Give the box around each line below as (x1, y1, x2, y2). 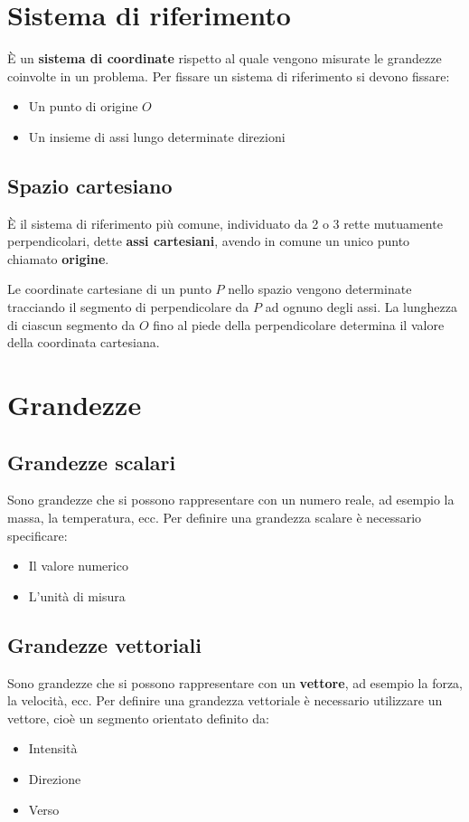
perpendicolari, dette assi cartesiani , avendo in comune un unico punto (7, 231, 410, 250)
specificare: (7, 525, 68, 544)
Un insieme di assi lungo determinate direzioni (28, 127, 286, 146)
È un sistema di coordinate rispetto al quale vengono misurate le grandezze (7, 49, 442, 68)
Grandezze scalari (7, 448, 176, 476)
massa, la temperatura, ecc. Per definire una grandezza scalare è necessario (7, 508, 422, 527)
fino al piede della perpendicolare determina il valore (153, 315, 445, 334)
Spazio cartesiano (7, 171, 173, 199)
